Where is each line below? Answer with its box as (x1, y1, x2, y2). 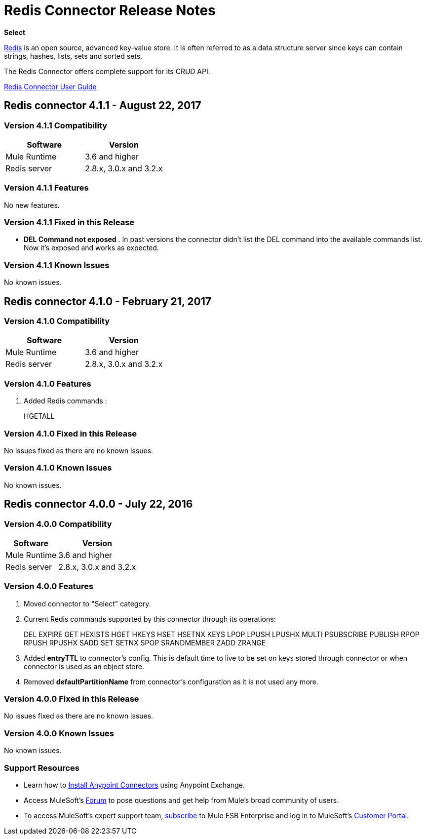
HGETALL (24, 412, 55, 421)
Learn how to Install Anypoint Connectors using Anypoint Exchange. (24, 780, 245, 789)
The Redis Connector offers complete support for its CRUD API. (4, 67, 210, 76)
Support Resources (4, 762, 79, 773)
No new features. (4, 200, 60, 209)
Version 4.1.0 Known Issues (4, 463, 112, 473)
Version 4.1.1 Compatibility (4, 120, 108, 130)
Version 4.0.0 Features (4, 581, 94, 592)
